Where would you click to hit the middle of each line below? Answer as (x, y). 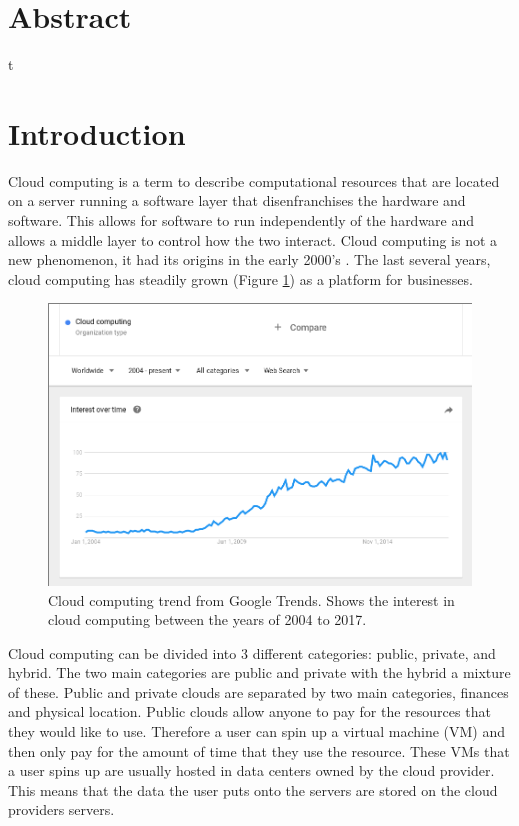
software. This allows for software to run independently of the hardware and (241, 220)
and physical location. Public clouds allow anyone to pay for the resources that (249, 711)
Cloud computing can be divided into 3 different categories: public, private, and (252, 652)
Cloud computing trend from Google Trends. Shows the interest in (251, 599)
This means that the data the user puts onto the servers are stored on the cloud (253, 789)
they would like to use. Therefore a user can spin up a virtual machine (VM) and (256, 731)
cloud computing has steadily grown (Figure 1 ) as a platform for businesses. (240, 278)
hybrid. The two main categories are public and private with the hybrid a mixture (259, 672)
